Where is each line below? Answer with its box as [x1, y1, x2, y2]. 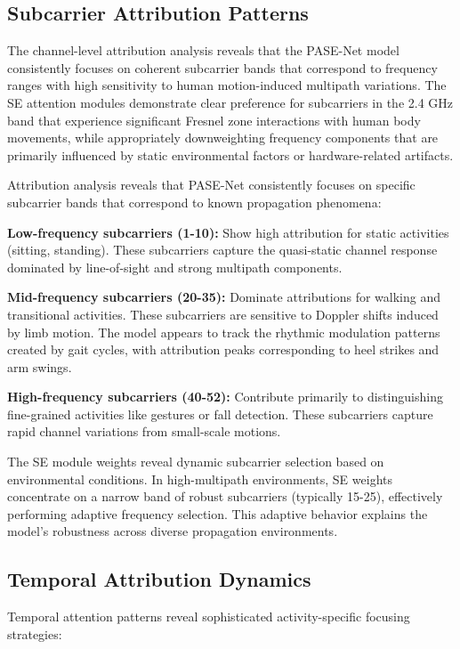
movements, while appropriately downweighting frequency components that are [7, 128, 439, 147]
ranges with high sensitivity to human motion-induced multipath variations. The [7, 76, 447, 94]
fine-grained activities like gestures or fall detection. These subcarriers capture [7, 404, 433, 423]
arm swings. [7, 357, 72, 376]
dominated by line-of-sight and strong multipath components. [7, 257, 343, 276]
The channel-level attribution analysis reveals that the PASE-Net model [7, 41, 399, 60]
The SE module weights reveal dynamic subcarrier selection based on [7, 452, 384, 471]
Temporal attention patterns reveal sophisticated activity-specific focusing [7, 607, 410, 626]
